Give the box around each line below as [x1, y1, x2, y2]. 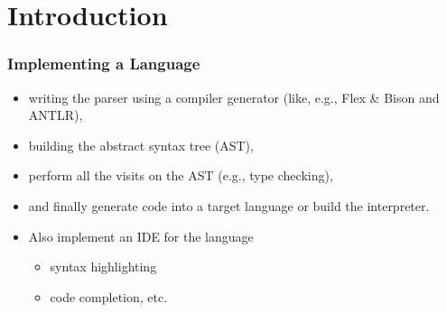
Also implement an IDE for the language [28, 226, 254, 245]
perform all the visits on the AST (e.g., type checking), [28, 166, 333, 185]
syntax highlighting [50, 257, 157, 276]
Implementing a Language [7, 52, 200, 75]
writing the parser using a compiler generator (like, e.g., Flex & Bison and [28, 87, 440, 106]
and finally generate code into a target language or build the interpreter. [28, 196, 430, 215]
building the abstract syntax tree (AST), [28, 135, 254, 154]
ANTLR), [28, 106, 83, 124]
